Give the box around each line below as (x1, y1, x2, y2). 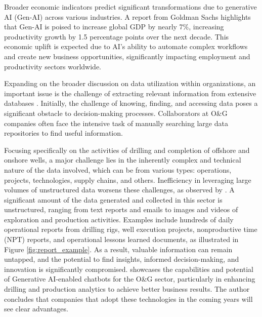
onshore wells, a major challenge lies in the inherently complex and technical (4, 154, 241, 165)
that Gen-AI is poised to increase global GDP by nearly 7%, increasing (4, 21, 224, 32)
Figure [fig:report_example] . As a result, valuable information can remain (4, 244, 233, 254)
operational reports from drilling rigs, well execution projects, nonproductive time (4, 224, 257, 234)
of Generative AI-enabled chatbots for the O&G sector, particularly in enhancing (4, 273, 255, 284)
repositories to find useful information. (4, 128, 123, 138)
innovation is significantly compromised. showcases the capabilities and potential (4, 263, 253, 274)
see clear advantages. (4, 303, 68, 314)
